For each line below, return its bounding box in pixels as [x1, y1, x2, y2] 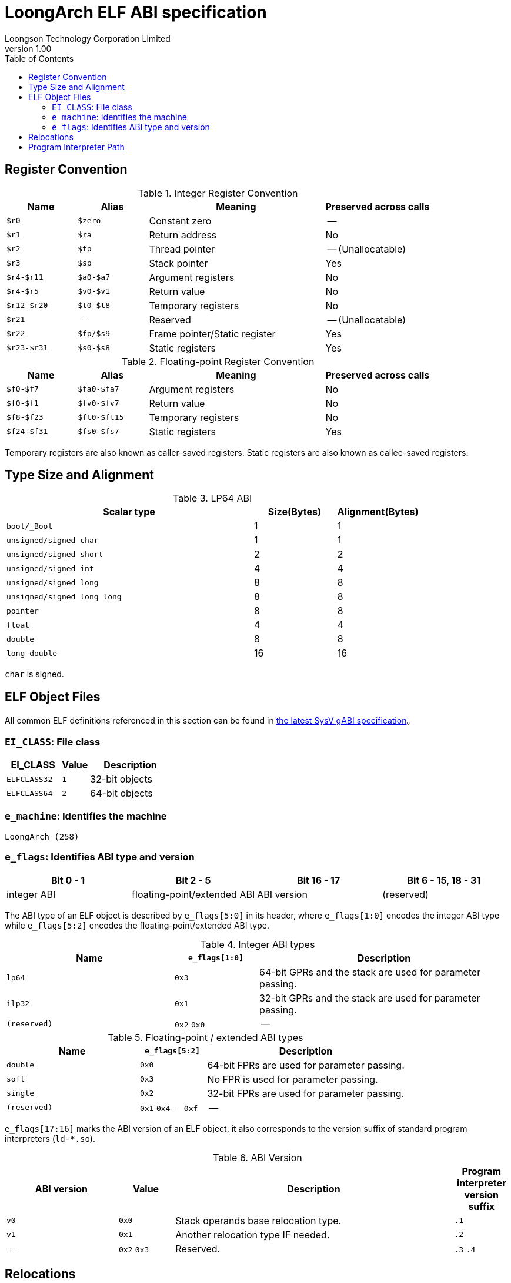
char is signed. [5, 669, 64, 679]
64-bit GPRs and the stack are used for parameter [259, 966, 481, 978]
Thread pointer [149, 243, 215, 255]
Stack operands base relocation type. [175, 1214, 342, 1226]
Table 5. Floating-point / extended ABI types [108, 1031, 303, 1043]
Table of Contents [5, 53, 74, 64]
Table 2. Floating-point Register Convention [122, 355, 315, 367]
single [6, 1089, 34, 1098]
